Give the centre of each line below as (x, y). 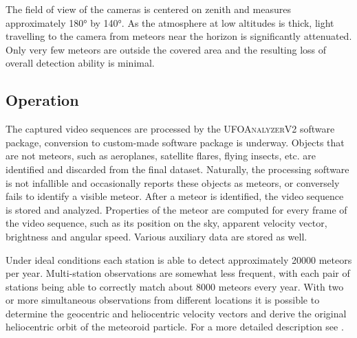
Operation (42, 100)
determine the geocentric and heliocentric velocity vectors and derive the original (176, 313)
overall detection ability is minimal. (80, 63)
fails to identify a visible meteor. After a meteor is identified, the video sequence (175, 196)
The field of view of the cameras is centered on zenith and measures (148, 9)
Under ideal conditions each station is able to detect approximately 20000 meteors (179, 259)
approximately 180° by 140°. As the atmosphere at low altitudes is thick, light (170, 22)
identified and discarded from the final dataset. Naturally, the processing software (177, 169)
